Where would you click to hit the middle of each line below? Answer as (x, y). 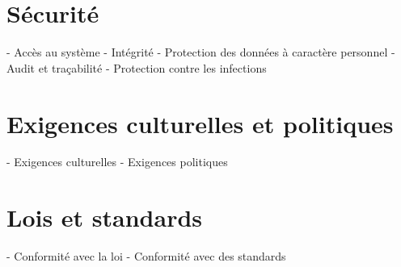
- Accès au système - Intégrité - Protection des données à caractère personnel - (201, 52)
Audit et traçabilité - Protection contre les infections (137, 67)
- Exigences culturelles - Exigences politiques (117, 162)
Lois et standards (105, 217)
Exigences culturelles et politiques (200, 123)
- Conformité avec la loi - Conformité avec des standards (146, 256)
